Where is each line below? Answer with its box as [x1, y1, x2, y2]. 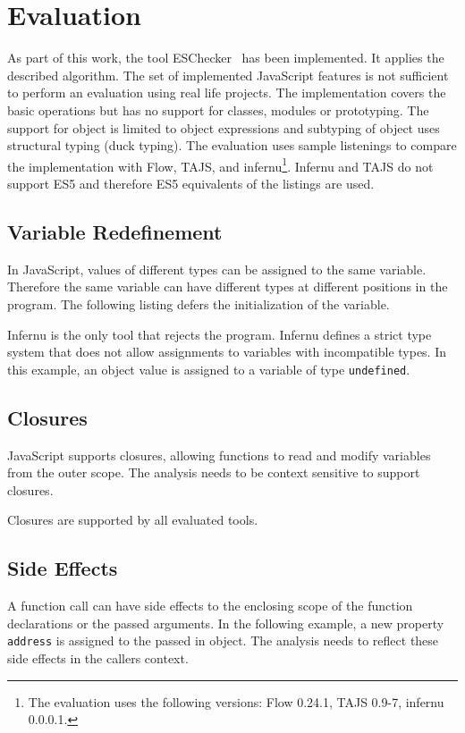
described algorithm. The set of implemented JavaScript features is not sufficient [7, 65, 449, 84]
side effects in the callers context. [7, 648, 189, 667]
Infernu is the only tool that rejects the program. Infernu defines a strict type [7, 324, 432, 343]
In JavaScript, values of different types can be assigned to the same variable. [7, 259, 427, 278]
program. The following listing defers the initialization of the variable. [7, 294, 390, 313]
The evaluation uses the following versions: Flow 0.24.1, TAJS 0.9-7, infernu [28, 692, 444, 711]
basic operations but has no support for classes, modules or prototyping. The [7, 100, 429, 119]
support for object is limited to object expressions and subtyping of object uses [7, 118, 440, 137]
